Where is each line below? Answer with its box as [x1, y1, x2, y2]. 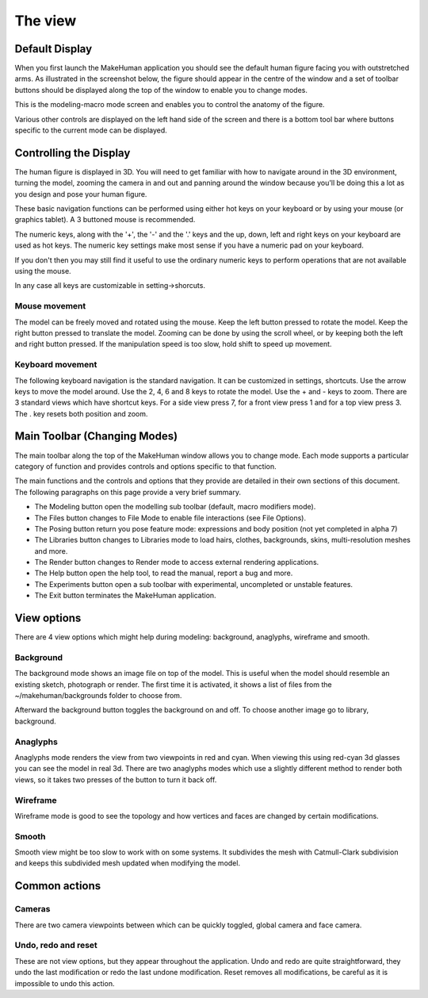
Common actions [14, 879, 101, 892]
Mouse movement [14, 301, 86, 312]
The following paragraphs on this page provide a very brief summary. [14, 487, 242, 497]
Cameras [14, 904, 51, 915]
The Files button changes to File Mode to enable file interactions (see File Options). [34, 512, 307, 523]
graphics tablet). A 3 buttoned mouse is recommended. [14, 215, 196, 225]
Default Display [14, 42, 93, 56]
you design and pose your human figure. [14, 189, 147, 198]
